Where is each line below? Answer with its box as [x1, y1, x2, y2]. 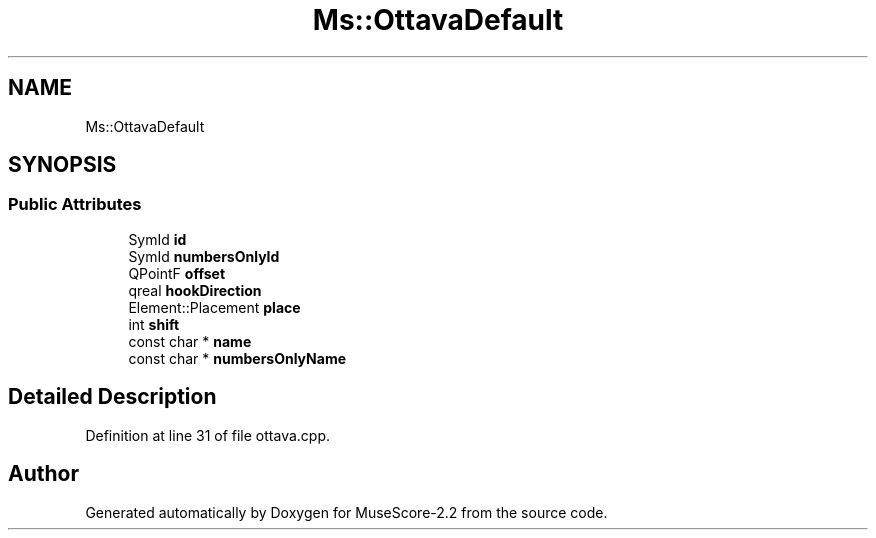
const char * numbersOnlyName [128, 349, 346, 367]
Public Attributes [8, 194, 142, 215]
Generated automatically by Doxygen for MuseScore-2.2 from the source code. [85, 503, 608, 521]
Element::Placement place [128, 298, 301, 316]
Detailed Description [8, 384, 217, 410]
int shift [128, 315, 180, 333]
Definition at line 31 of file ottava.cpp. [85, 426, 331, 444]
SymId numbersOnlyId [128, 247, 280, 265]
